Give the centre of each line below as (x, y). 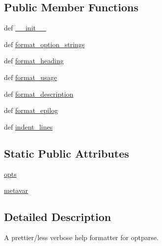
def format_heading (34, 61)
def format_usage (30, 77)
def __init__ (25, 28)
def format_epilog (31, 110)
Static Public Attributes (67, 153)
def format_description (39, 94)
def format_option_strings (44, 44)
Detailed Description (58, 217)
